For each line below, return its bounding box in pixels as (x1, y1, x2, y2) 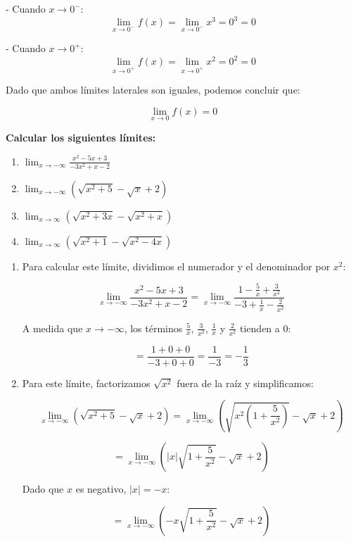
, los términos (124, 320, 183, 335)
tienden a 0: (240, 320, 291, 335)
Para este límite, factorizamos (22, 375, 151, 390)
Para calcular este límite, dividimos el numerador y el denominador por (22, 258, 331, 273)
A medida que (22, 320, 83, 335)
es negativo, (75, 481, 127, 496)
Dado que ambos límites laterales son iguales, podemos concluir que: (6, 82, 300, 97)
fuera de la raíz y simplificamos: (177, 375, 314, 390)
